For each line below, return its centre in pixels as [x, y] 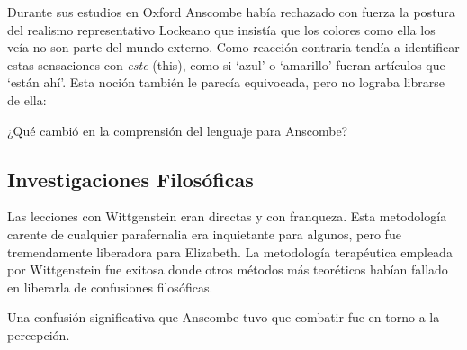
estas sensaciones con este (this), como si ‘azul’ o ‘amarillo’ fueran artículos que [226, 64]
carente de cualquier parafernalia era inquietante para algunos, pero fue [204, 233]
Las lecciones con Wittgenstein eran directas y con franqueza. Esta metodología [227, 216]
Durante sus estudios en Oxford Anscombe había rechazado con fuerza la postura [231, 12]
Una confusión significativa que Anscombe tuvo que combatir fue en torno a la [224, 317]
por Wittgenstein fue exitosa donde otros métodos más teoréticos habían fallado [228, 269]
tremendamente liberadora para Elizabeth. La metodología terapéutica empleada [230, 251]
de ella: [27, 99]
